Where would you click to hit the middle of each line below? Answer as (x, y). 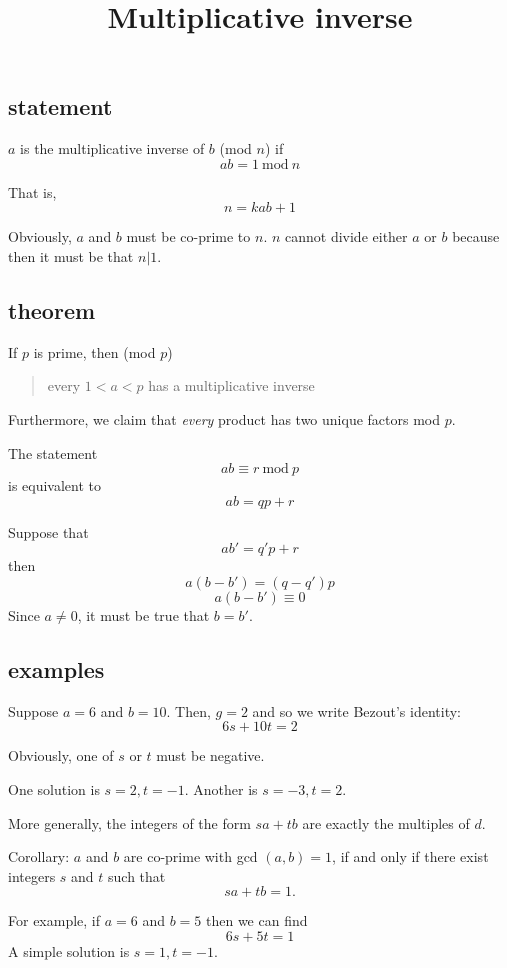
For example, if (54, 920)
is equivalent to (55, 485)
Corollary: (39, 856)
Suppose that (48, 531)
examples (56, 668)
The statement (53, 452)
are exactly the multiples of (386, 822)
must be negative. (210, 755)
